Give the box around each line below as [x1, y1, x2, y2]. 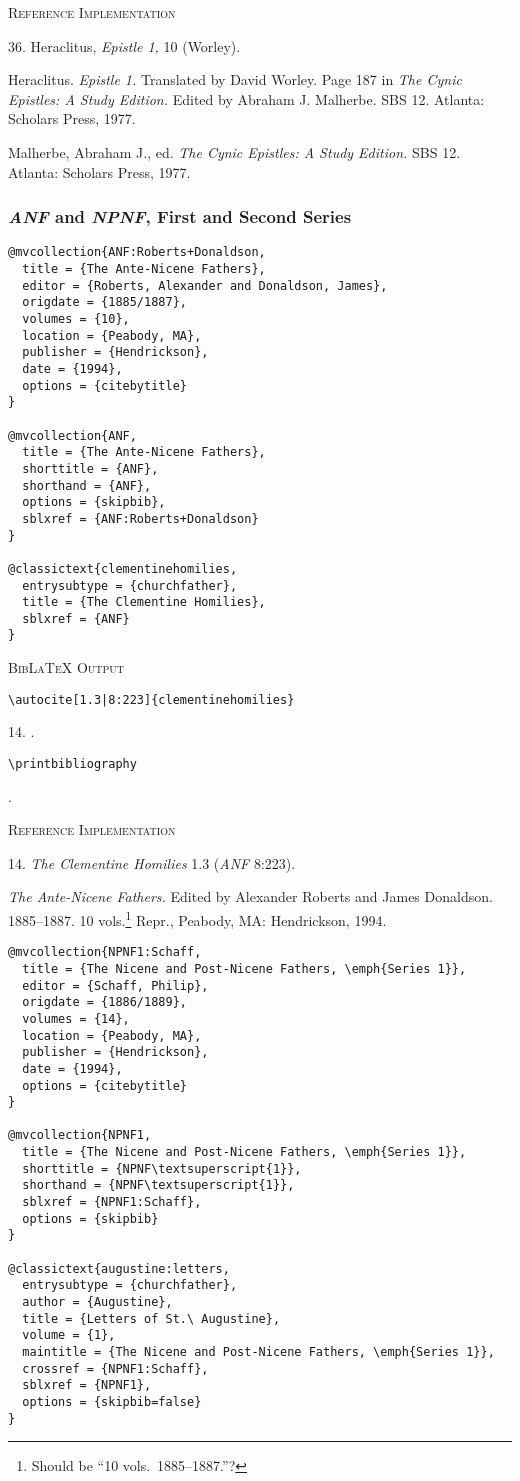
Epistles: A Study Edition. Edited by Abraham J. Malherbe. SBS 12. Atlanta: [8, 88, 485, 109]
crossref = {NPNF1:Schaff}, [22, 1361, 209, 1376]
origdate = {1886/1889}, [22, 995, 187, 1010]
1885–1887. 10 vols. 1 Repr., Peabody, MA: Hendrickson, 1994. [8, 907, 387, 930]
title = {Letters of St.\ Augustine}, [22, 1311, 281, 1326]
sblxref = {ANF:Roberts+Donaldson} [22, 511, 259, 526]
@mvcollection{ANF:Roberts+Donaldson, [8, 245, 266, 260]
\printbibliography [8, 756, 137, 771]
